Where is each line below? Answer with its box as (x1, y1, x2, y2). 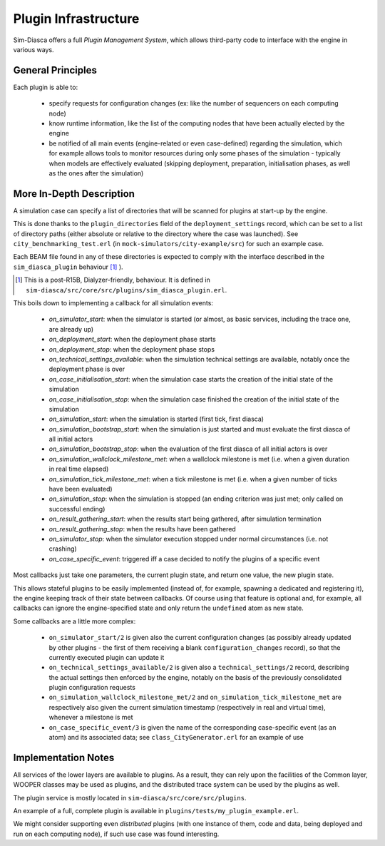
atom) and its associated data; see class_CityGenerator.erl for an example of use (48, 733, 304, 742)
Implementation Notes (13, 751, 115, 763)
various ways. (13, 45, 54, 53)
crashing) (48, 544, 78, 553)
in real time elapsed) (48, 464, 109, 474)
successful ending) (48, 504, 106, 513)
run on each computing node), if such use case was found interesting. (13, 830, 220, 838)
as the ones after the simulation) (48, 168, 144, 178)
